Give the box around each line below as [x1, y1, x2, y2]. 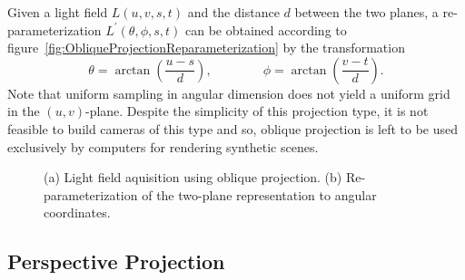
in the [7, 101, 40, 121]
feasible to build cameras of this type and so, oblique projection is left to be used [7, 119, 458, 138]
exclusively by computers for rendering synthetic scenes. [7, 137, 319, 156]
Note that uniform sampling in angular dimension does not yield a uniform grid [7, 83, 450, 102]
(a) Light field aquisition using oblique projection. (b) [44, 168, 342, 187]
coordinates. [44, 203, 111, 222]
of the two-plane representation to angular [142, 185, 377, 204]
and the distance [187, 3, 280, 21]
